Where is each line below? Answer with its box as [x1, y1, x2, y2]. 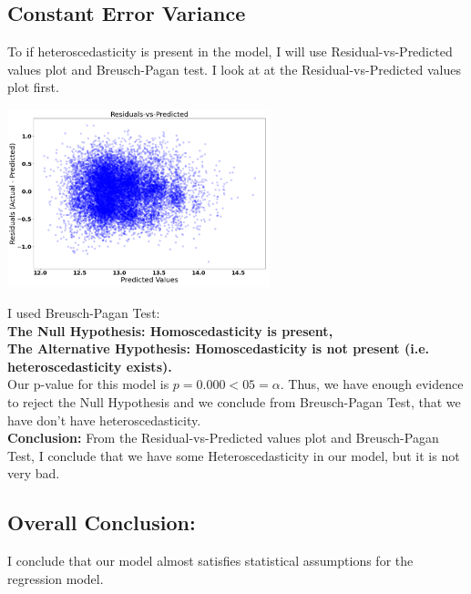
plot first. [7, 77, 59, 97]
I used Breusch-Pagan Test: [7, 303, 160, 323]
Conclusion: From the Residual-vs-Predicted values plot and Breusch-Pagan [7, 428, 439, 447]
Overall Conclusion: [7, 508, 196, 537]
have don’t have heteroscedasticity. [7, 410, 201, 429]
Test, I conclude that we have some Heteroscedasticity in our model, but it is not [7, 445, 460, 465]
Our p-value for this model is [7, 374, 169, 394]
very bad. [7, 464, 60, 483]
